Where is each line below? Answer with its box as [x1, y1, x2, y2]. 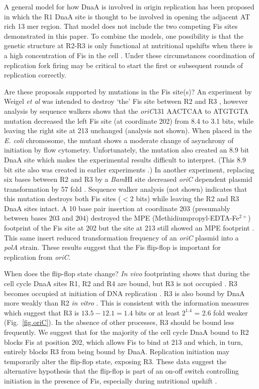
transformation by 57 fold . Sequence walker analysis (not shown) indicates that [4, 183, 247, 194]
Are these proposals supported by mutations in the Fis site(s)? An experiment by [4, 86, 252, 96]
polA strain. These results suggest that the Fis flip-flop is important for [4, 242, 221, 252]
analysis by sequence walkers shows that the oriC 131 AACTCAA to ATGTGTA [4, 105, 249, 116]
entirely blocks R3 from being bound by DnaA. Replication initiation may [4, 346, 230, 357]
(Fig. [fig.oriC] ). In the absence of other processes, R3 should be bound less [4, 317, 235, 327]
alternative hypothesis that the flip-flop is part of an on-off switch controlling [4, 366, 239, 376]
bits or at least [135, 307, 180, 317]
